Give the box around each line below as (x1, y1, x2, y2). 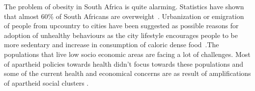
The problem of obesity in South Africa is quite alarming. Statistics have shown (4, 1, 244, 11)
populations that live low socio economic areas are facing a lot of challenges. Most (4, 49, 251, 59)
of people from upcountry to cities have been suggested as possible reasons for (4, 20, 239, 31)
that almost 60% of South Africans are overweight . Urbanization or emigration (4, 11, 244, 21)
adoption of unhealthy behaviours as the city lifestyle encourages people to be (4, 30, 238, 40)
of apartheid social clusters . (4, 77, 89, 88)
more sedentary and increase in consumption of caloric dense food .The (4, 39, 219, 50)
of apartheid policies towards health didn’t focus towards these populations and (4, 58, 244, 69)
